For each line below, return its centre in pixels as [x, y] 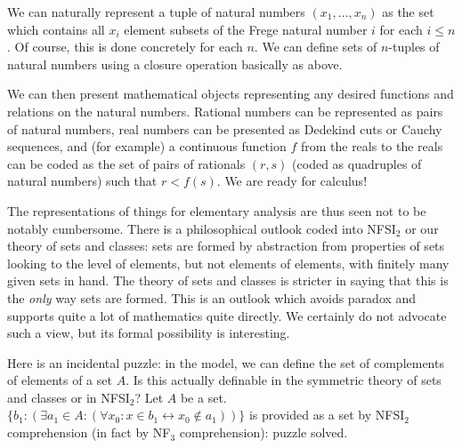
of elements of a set [60, 380]
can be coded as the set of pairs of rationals [126, 163]
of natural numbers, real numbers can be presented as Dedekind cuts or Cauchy [225, 128]
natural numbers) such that [82, 181]
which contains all [56, 29]
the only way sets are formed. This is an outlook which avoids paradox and [212, 297]
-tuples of [414, 47]
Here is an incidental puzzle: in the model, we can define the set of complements [226, 362]
